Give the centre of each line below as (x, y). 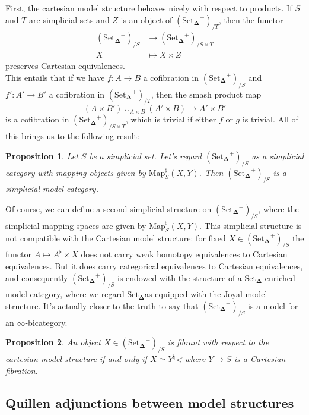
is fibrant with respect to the (218, 342)
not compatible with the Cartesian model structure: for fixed (116, 238)
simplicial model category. (52, 189)
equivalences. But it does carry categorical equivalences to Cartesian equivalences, (154, 266)
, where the (278, 209)
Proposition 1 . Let (42, 155)
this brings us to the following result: (72, 136)
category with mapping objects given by (76, 172)
